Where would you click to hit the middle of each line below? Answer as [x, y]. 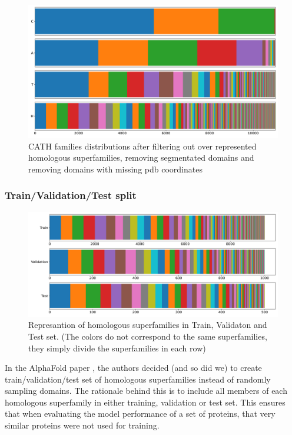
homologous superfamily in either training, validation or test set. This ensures [145, 402]
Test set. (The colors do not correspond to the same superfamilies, [148, 336]
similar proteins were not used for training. [82, 425]
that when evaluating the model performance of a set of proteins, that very [140, 414]
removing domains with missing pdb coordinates [115, 169]
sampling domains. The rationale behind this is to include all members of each [146, 391]
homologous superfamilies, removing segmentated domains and [141, 157]
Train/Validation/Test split [71, 195]
